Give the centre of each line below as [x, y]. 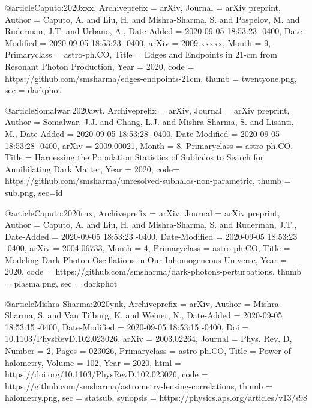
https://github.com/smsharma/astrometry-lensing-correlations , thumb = [139, 385]
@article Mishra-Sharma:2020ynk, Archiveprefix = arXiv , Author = [128, 303]
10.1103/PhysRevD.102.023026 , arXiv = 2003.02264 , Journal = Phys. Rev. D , [148, 339]
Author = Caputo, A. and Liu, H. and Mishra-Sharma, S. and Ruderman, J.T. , [151, 224]
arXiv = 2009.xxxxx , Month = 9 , [210, 42]
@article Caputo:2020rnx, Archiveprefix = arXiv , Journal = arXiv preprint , [142, 212]
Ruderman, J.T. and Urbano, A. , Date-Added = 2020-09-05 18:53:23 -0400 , [143, 31]
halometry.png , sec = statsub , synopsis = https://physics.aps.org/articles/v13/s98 [156, 397]
